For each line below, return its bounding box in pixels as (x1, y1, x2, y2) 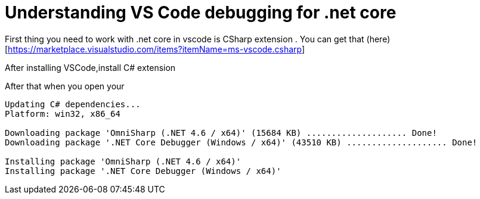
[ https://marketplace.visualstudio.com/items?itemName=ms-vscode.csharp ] (5, 43, 305, 54)
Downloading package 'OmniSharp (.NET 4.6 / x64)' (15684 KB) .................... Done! (5, 128, 437, 138)
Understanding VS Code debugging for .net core (5, 2, 397, 23)
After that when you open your (5, 80, 125, 91)
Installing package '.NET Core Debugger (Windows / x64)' (5, 166, 281, 176)
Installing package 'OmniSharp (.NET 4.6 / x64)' (5, 156, 241, 166)
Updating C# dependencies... (5, 99, 141, 109)
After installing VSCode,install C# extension (5, 62, 176, 73)
